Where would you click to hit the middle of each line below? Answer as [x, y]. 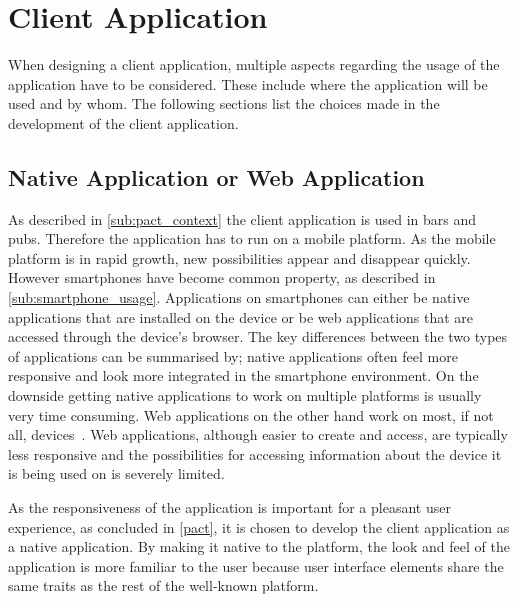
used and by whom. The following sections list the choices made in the [224, 103]
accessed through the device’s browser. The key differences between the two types [258, 336]
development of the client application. [123, 122]
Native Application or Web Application [216, 176]
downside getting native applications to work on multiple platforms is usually [245, 395]
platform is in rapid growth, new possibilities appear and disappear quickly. [239, 257]
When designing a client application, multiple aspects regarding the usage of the [254, 64]
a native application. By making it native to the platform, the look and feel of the [259, 546]
